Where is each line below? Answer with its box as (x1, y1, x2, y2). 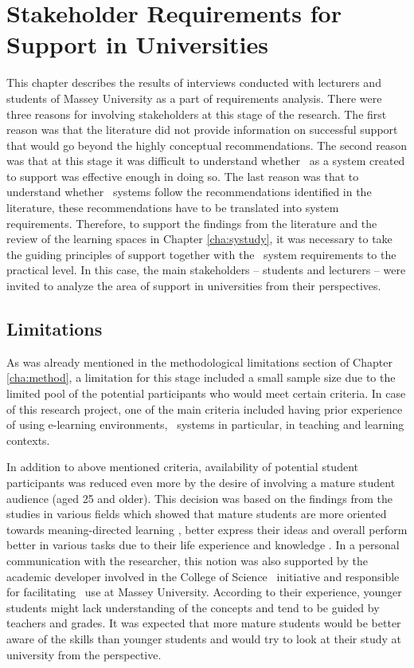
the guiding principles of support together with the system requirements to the (6, 246, 396, 262)
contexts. (6, 431, 50, 448)
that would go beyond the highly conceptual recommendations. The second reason (6, 136, 408, 153)
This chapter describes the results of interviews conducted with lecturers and (6, 74, 381, 91)
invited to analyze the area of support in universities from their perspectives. (6, 277, 381, 294)
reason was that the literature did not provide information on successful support (6, 121, 398, 138)
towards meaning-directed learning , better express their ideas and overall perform (6, 521, 408, 537)
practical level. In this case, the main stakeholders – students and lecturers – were (6, 261, 406, 278)
